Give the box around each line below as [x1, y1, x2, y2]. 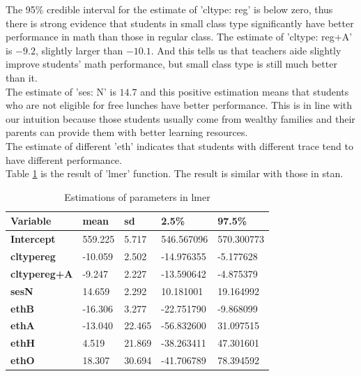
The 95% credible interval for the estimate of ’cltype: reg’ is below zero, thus [6, 2, 333, 16]
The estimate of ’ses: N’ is [6, 84, 116, 98]
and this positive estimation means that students [140, 84, 349, 98]
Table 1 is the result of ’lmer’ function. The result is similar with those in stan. [6, 166, 344, 181]
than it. [6, 70, 38, 84]
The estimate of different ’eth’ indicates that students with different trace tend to [6, 138, 353, 153]
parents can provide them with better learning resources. [6, 125, 248, 140]
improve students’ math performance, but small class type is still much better [6, 57, 337, 71]
